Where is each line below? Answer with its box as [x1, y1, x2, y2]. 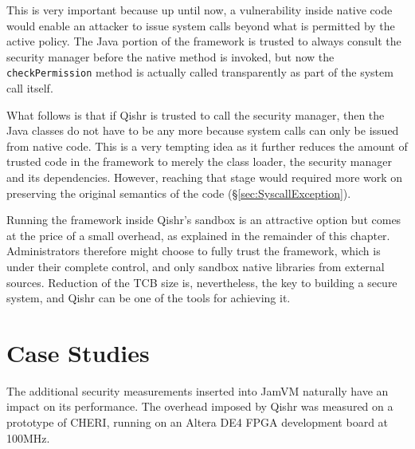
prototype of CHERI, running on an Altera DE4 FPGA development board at [6, 414, 389, 431]
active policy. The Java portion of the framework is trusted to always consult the [6, 33, 401, 49]
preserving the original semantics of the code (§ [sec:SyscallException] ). [6, 184, 351, 201]
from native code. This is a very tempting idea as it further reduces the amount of [6, 137, 408, 154]
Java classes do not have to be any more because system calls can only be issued [6, 122, 399, 139]
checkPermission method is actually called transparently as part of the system [6, 64, 393, 81]
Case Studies [6, 336, 150, 368]
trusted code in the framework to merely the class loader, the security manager [6, 153, 392, 170]
